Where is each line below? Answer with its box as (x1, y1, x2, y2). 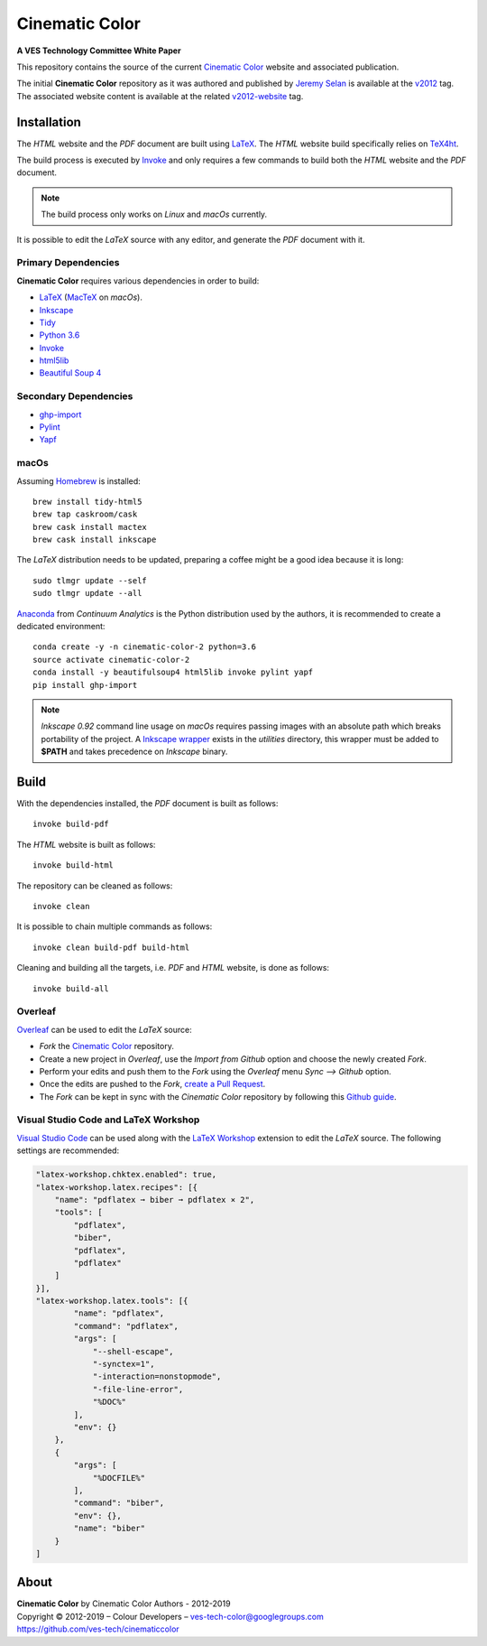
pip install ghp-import (32, 680, 138, 690)
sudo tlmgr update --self (32, 575, 148, 586)
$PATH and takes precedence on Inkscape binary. (41, 746, 228, 758)
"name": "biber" (73, 1523, 146, 1534)
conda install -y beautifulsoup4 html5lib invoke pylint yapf (32, 667, 314, 677)
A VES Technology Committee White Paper (16, 45, 181, 56)
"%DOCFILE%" (92, 1473, 146, 1483)
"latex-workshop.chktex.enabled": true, (35, 1169, 216, 1180)
